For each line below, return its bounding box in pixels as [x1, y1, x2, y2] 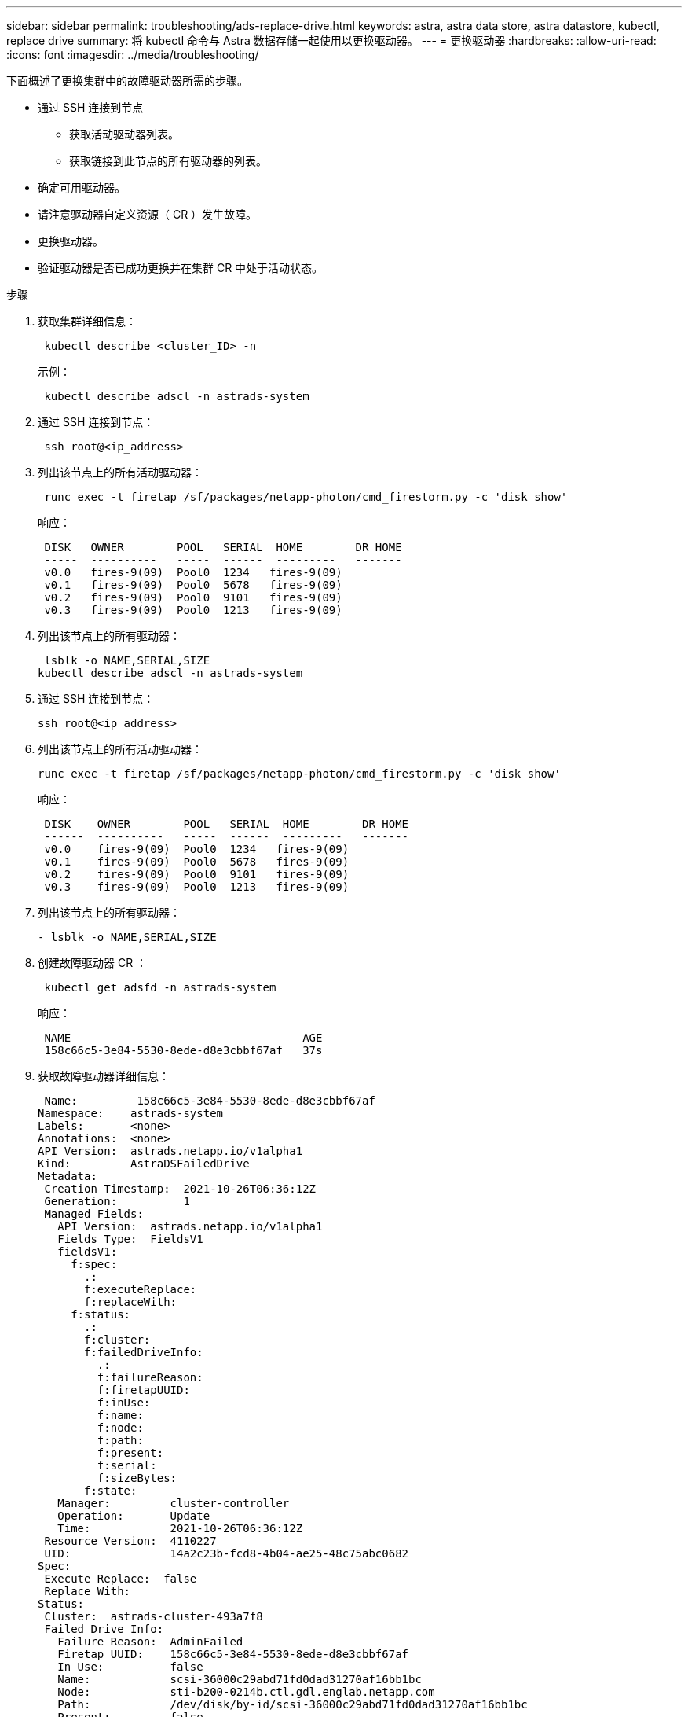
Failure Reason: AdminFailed [57, 1635, 243, 1648]
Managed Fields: [44, 1208, 144, 1220]
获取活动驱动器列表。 [69, 127, 179, 141]
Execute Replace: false [44, 1572, 197, 1585]
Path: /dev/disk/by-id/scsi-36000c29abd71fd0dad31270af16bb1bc [57, 1698, 528, 1711]
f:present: [97, 1447, 164, 1459]
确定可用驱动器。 [38, 181, 126, 194]
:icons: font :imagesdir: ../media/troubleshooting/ [6, 48, 259, 61]
